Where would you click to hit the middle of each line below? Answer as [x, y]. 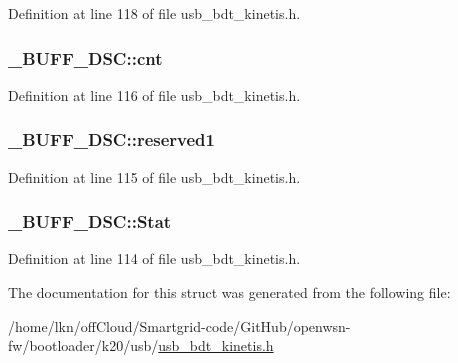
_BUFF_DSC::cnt [85, 57]
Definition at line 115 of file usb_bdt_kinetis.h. [154, 176]
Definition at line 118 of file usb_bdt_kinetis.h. [154, 13]
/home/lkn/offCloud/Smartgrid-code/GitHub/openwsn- [179, 325]
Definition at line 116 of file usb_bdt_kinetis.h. [154, 94]
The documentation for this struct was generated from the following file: [229, 292]
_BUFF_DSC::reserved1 [111, 139]
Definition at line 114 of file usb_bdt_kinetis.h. [154, 258]
